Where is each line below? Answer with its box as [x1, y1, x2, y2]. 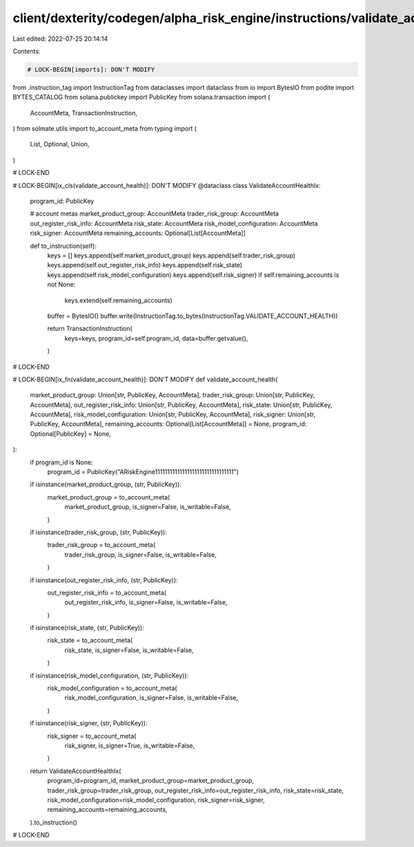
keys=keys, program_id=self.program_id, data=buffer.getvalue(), [64, 334, 248, 342]
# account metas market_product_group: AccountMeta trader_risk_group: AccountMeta [30, 209, 279, 218]
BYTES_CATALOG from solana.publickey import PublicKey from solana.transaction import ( [12, 93, 270, 102]
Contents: [12, 47, 41, 55]
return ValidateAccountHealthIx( [30, 767, 121, 775]
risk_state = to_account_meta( [47, 636, 133, 645]
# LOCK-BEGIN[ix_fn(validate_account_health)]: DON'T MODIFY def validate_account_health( [12, 375, 278, 383]
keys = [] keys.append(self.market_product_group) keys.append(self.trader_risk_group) [47, 251, 296, 259]
